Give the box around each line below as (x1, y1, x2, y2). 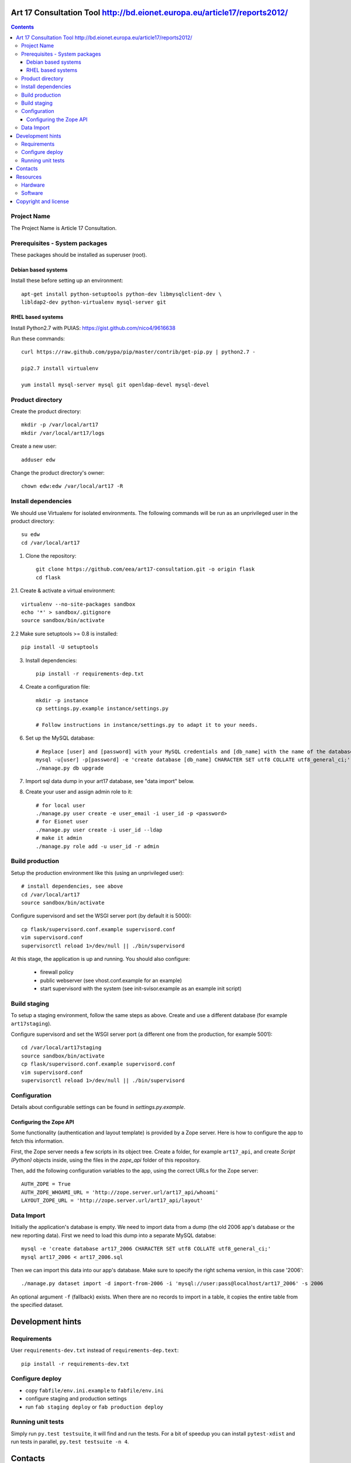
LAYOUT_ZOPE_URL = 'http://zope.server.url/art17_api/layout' (21, 1197, 204, 1204)
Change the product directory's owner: (11, 469, 105, 476)
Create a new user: (11, 442, 57, 450)
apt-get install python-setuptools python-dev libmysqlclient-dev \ (21, 290, 222, 297)
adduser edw (21, 456, 56, 463)
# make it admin (36, 834, 82, 842)
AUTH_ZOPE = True (21, 1181, 71, 1187)
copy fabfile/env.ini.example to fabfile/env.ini (25, 1387, 164, 1394)
